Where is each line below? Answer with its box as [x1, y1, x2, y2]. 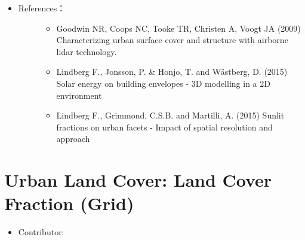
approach [56, 132, 90, 145]
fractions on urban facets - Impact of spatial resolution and [56, 120, 273, 133]
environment [56, 89, 102, 101]
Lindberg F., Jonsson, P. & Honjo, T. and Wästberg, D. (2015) [56, 65, 288, 78]
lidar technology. [56, 45, 117, 57]
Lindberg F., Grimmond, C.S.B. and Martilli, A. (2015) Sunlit [56, 109, 285, 121]
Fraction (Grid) [4, 191, 134, 215]
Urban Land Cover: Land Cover [4, 168, 272, 192]
